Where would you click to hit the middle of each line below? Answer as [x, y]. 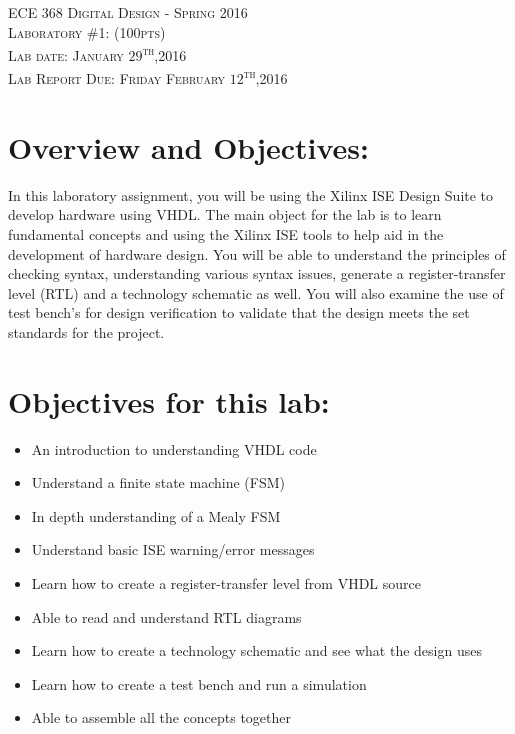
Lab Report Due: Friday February [117, 78]
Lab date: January [66, 54]
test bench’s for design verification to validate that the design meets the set [239, 312]
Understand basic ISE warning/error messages [173, 549]
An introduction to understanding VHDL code [174, 448]
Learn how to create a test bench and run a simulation [199, 683]
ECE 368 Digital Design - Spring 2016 [128, 12]
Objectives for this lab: [169, 400]
